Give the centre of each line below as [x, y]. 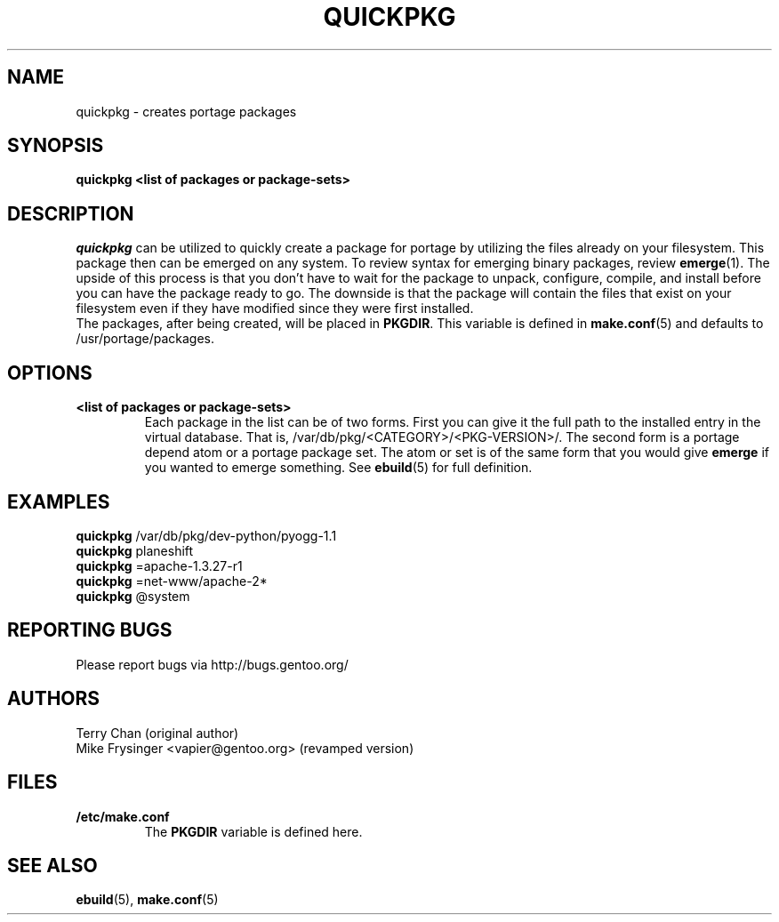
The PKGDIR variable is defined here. [253, 831]
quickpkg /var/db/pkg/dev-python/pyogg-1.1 [206, 535]
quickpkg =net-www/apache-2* [172, 581]
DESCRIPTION [71, 213]
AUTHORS [54, 699]
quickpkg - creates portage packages [186, 111]
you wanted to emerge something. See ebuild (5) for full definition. [338, 468]
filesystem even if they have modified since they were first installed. [275, 309]
